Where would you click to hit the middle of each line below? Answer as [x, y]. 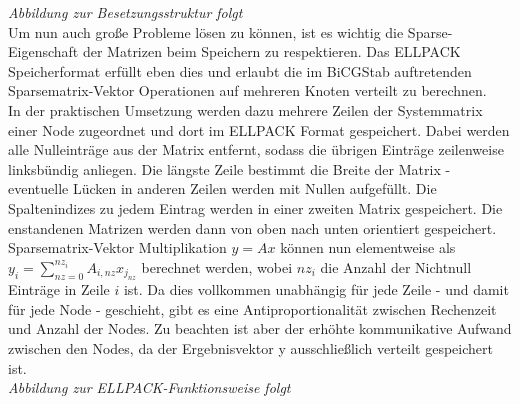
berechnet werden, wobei [217, 266]
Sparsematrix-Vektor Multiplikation [117, 247]
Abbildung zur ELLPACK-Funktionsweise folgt [149, 387]
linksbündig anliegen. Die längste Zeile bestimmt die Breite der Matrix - [229, 168]
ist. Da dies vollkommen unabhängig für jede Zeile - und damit [316, 289]
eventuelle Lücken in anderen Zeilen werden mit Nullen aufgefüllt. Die [222, 188]
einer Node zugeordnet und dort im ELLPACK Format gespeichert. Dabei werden [259, 129]
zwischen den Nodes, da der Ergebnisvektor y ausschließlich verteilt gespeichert [250, 347]
